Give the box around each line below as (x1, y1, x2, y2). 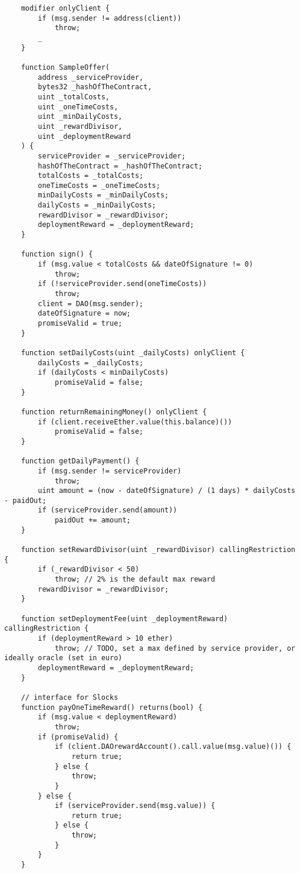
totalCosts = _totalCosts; (38, 171, 144, 180)
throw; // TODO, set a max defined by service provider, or (54, 644, 295, 653)
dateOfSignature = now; (38, 309, 131, 318)
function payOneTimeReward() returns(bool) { (21, 703, 203, 712)
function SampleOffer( (21, 63, 110, 72)
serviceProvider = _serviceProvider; (38, 151, 186, 160)
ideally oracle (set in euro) (4, 654, 123, 663)
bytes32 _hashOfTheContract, (38, 83, 152, 92)
